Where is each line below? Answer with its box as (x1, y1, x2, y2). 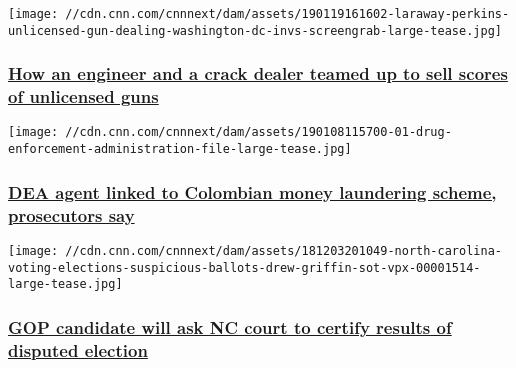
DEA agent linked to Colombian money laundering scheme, (8, 179, 497, 204)
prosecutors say (8, 202, 135, 227)
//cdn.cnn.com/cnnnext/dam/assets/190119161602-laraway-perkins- (65, 7, 510, 21)
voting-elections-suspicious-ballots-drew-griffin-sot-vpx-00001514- (8, 260, 481, 275)
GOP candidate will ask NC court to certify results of (8, 314, 452, 339)
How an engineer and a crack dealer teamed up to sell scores (8, 61, 508, 86)
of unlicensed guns (8, 84, 159, 109)
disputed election (8, 337, 148, 362)
